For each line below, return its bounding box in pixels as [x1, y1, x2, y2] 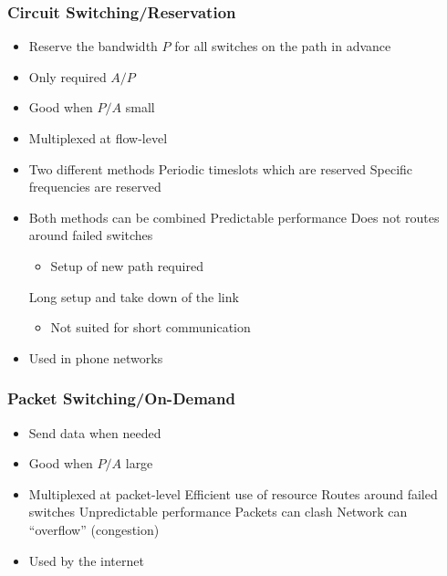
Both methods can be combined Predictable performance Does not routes [28, 207, 440, 226]
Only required [28, 67, 107, 86]
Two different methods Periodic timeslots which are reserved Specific [28, 159, 413, 178]
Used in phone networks [28, 348, 163, 367]
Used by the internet [28, 550, 144, 570]
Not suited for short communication [50, 318, 251, 337]
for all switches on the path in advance [174, 37, 391, 56]
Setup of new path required [50, 256, 203, 275]
